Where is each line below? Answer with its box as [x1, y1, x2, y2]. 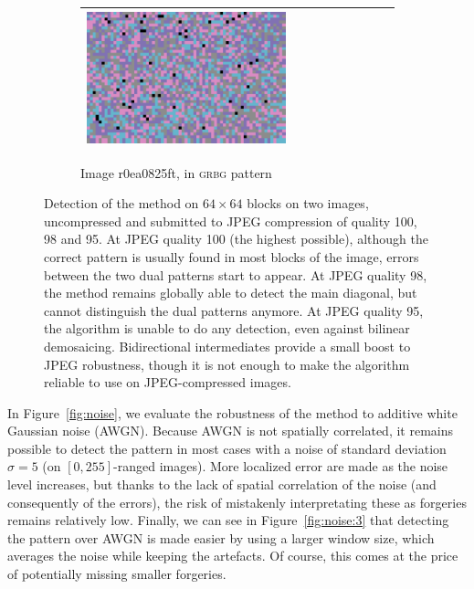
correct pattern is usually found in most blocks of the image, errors [44, 247, 419, 266]
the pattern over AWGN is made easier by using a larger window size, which [7, 528, 435, 547]
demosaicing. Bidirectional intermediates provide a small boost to [44, 336, 411, 355]
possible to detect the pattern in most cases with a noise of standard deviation [7, 438, 447, 458]
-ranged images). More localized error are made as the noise [113, 457, 448, 476]
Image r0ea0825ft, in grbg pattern [80, 163, 272, 182]
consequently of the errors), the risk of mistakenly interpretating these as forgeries [7, 492, 467, 511]
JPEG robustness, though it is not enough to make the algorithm [44, 354, 410, 373]
